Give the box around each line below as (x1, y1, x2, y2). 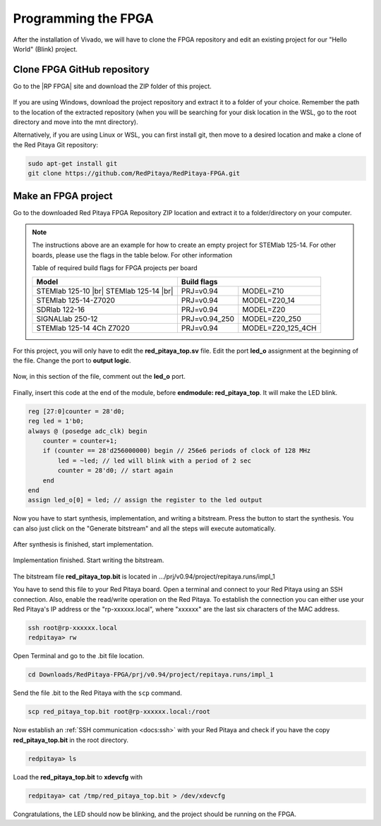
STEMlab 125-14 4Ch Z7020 (36, 323, 130, 333)
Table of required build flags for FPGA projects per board (32, 264, 198, 272)
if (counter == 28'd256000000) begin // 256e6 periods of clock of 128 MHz (42, 447, 311, 455)
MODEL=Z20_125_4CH (242, 323, 317, 333)
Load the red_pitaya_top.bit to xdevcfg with (13, 772, 143, 781)
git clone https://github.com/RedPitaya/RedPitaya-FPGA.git (28, 169, 241, 178)
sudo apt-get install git (28, 159, 118, 167)
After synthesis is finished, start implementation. (13, 540, 154, 549)
